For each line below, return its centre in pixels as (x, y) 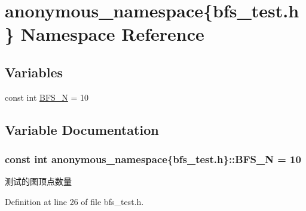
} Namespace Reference (105, 34)
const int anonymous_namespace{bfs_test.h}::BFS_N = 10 (153, 159)
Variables (34, 72)
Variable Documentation (82, 129)
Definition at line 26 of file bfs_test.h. (74, 201)
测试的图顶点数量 (38, 181)
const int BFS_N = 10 (47, 97)
